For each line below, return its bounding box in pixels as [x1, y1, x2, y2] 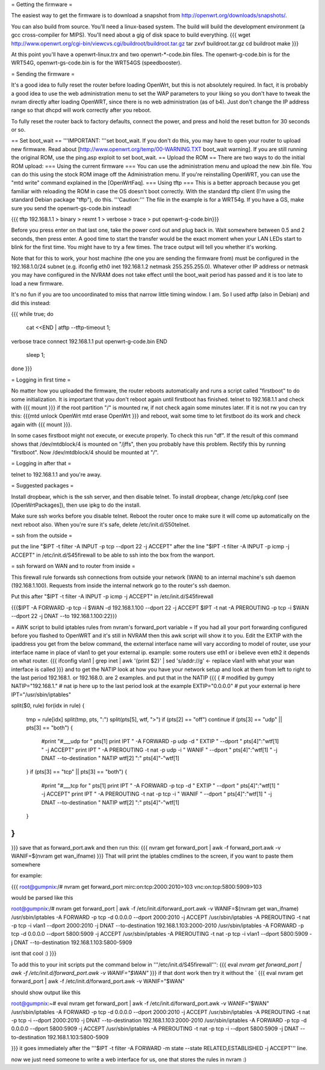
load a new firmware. [11, 280, 64, 287]
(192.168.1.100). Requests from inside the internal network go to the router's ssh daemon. [11, 582, 231, 589]
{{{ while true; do [11, 310, 54, 317]
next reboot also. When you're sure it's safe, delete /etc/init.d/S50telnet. [11, 521, 191, 528]
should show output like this [11, 989, 81, 996]
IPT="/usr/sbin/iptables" [11, 691, 72, 698]
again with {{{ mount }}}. [11, 421, 72, 428]
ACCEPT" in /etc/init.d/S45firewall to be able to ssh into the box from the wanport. [11, 551, 215, 558]
